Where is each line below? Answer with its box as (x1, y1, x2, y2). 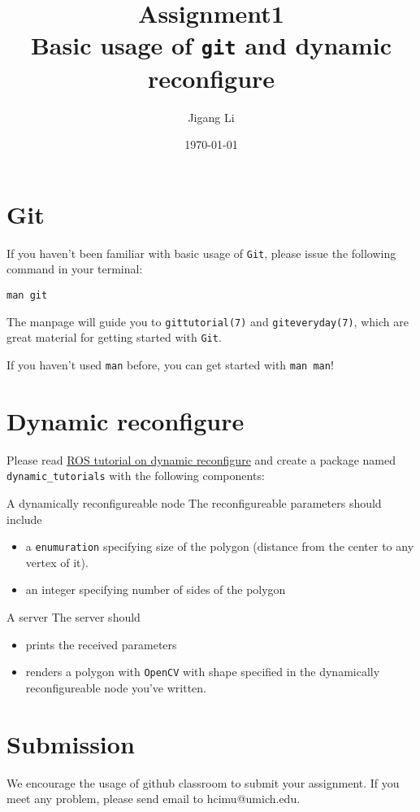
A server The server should (6, 609, 141, 626)
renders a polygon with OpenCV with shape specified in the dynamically (25, 663, 380, 680)
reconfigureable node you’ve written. (25, 679, 206, 696)
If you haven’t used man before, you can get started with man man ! (6, 356, 334, 373)
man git (6, 290, 48, 301)
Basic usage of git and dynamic (30, 28, 392, 62)
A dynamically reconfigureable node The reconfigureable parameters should (6, 495, 382, 511)
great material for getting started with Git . (6, 329, 222, 346)
